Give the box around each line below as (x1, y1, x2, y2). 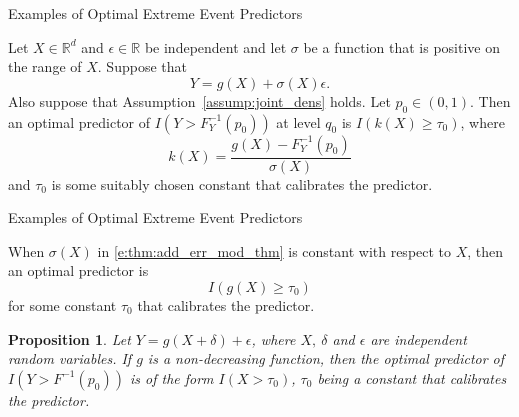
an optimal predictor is (8, 260, 149, 281)
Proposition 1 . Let (8, 328, 131, 349)
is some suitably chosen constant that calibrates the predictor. (51, 173, 433, 194)
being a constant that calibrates (317, 367, 507, 388)
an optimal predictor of (8, 111, 151, 132)
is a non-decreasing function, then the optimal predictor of (147, 348, 505, 369)
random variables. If (8, 348, 132, 369)
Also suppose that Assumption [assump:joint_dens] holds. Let (8, 90, 391, 111)
